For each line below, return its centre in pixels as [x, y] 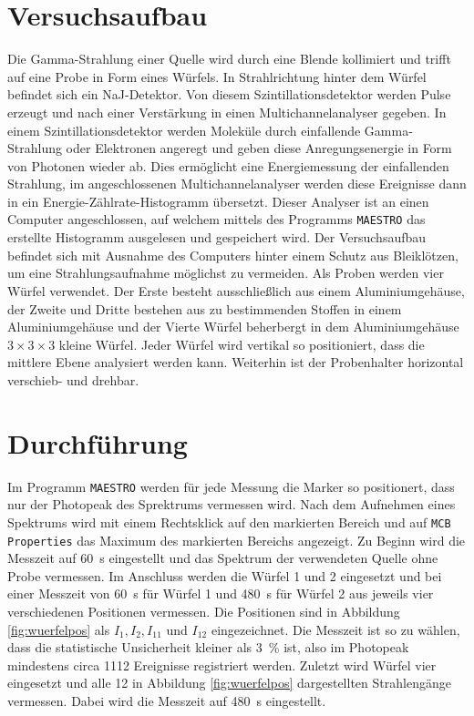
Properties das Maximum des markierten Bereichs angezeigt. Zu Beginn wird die [237, 540]
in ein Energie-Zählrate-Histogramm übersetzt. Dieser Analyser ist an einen [218, 201]
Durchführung [98, 442]
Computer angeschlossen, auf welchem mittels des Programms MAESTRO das [216, 219]
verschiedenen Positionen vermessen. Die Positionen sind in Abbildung [204, 611]
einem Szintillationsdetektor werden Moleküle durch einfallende [184, 130]
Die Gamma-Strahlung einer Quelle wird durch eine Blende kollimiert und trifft [229, 59]
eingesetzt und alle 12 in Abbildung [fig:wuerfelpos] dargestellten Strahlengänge [229, 683]
